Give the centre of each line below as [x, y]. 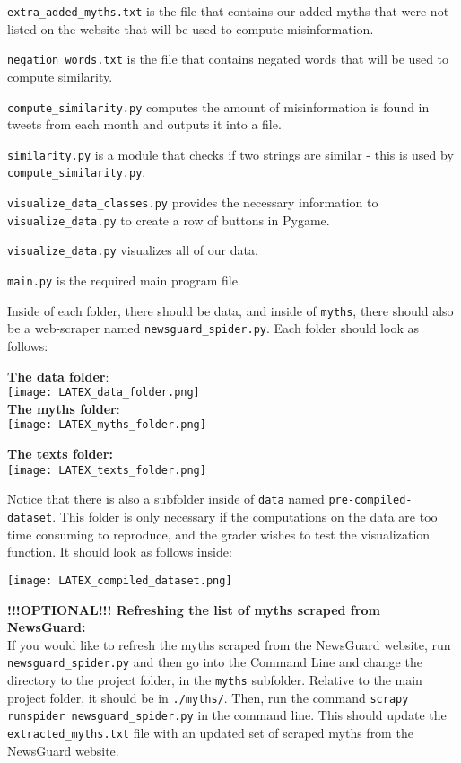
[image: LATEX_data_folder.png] [104, 393]
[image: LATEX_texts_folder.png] [107, 470]
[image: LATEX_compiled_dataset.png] [120, 580]
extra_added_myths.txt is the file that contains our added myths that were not [228, 11]
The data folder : [58, 376]
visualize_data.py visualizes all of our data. [133, 250]
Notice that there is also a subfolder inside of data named [166, 499]
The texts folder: [60, 454]
